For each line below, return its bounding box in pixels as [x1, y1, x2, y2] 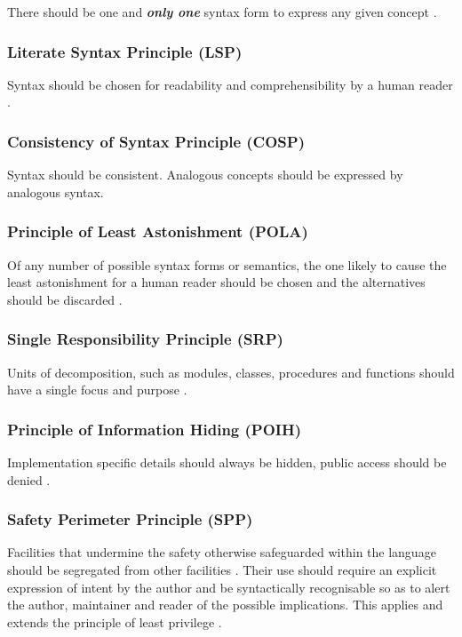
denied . [7, 470, 51, 489]
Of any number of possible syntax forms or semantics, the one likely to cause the [7, 255, 447, 274]
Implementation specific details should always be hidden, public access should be [7, 453, 447, 472]
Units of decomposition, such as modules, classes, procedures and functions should [7, 362, 455, 381]
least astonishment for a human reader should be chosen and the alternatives [7, 273, 426, 291]
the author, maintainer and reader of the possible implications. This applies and [7, 595, 443, 614]
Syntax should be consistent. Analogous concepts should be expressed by [7, 165, 403, 184]
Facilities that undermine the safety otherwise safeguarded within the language [7, 543, 436, 561]
